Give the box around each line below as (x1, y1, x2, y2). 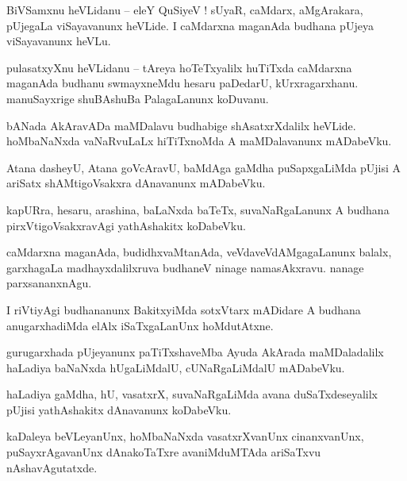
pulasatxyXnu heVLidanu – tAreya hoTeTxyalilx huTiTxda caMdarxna (6, 59, 352, 75)
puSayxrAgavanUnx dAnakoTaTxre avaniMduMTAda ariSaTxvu (6, 444, 321, 460)
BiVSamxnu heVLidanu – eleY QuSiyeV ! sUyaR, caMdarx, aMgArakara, (6, 2, 363, 17)
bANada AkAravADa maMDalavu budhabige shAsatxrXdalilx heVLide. (6, 117, 356, 133)
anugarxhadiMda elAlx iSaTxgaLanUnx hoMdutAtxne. (6, 317, 274, 333)
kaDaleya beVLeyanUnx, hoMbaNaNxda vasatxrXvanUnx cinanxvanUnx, (6, 428, 364, 444)
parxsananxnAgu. (6, 275, 92, 291)
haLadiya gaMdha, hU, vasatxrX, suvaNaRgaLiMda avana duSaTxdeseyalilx (6, 386, 378, 402)
